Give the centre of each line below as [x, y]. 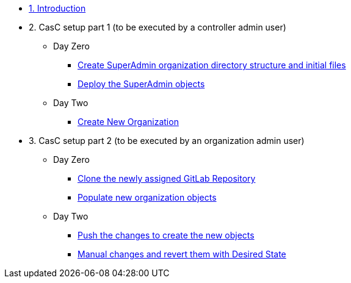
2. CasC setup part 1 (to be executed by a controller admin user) [157, 27]
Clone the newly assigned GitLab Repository [167, 178]
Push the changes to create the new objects [166, 235]
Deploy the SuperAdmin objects [141, 84]
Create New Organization [128, 122]
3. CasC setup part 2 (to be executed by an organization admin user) [167, 141]
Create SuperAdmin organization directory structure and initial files [212, 65]
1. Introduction [57, 8]
